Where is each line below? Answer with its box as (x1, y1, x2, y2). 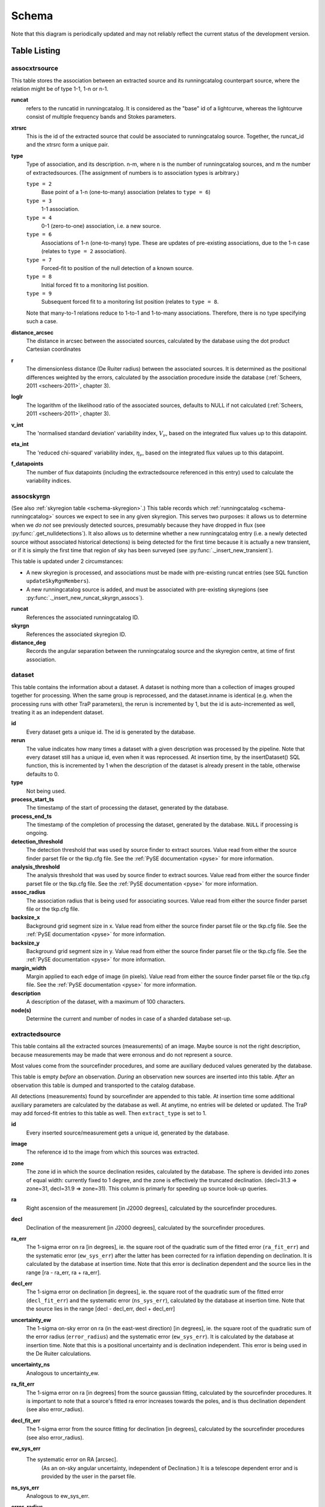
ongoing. (26, 829, 48, 837)
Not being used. (26, 787, 66, 794)
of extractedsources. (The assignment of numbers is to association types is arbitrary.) (26, 169, 240, 176)
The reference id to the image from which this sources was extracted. (26, 1148, 199, 1156)
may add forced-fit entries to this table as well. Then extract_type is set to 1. (11, 1109, 207, 1116)
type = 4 (26, 214, 52, 221)
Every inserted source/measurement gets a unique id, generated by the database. (26, 1129, 229, 1136)
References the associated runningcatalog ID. (26, 614, 140, 621)
